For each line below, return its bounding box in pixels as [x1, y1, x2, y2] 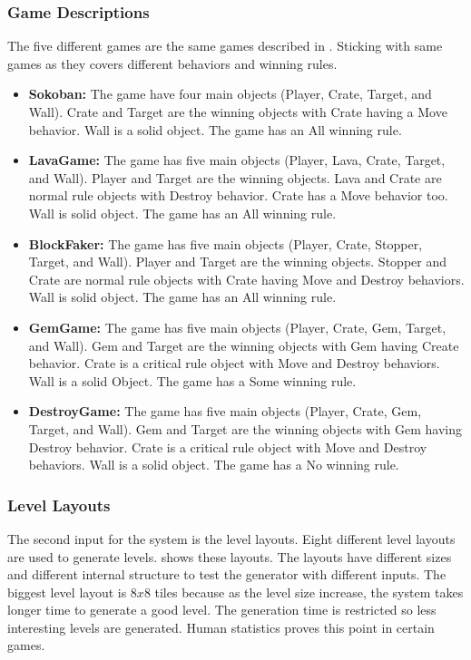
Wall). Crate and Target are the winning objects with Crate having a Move [28, 102, 447, 121]
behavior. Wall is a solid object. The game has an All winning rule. [28, 120, 402, 139]
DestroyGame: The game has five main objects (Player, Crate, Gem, [28, 402, 422, 421]
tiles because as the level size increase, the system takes [154, 582, 464, 601]
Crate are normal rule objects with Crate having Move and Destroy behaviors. [28, 269, 465, 288]
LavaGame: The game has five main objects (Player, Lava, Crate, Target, [28, 150, 446, 170]
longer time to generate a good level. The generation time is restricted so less [7, 600, 437, 619]
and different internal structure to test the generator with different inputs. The [7, 565, 446, 584]
